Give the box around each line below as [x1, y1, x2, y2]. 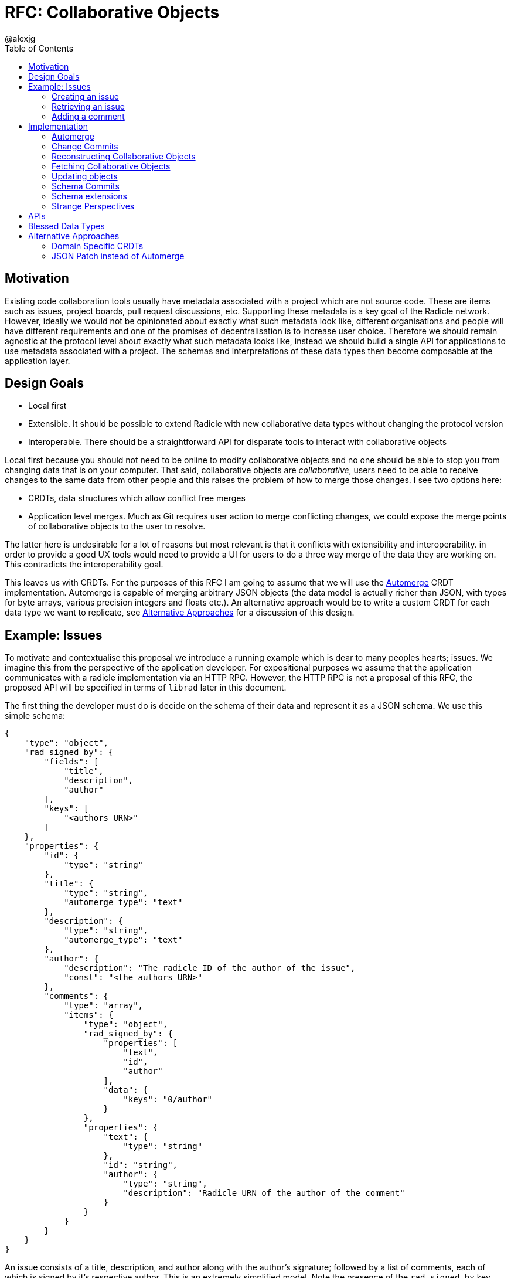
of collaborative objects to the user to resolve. [28, 521, 206, 532]
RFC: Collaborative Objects [5, 2, 220, 22]
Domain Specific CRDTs [52, 240, 144, 251]
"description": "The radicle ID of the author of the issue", [64, 963, 356, 973]
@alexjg [5, 33, 36, 43]
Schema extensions [52, 191, 127, 201]
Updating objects [52, 171, 118, 181]
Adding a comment [52, 111, 125, 121]
